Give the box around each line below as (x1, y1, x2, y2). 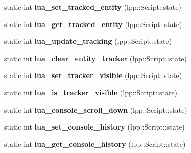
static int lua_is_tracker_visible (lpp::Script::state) (4, 87, 178, 97)
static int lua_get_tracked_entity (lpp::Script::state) (4, 18, 182, 29)
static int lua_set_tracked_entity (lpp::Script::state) (4, 2, 181, 12)
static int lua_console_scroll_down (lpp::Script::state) (4, 104, 187, 115)
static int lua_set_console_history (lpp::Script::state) (4, 121, 185, 132)
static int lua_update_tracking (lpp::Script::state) (4, 36, 172, 46)
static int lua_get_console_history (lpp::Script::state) (4, 138, 186, 149)
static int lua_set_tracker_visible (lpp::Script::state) (4, 70, 182, 81)
